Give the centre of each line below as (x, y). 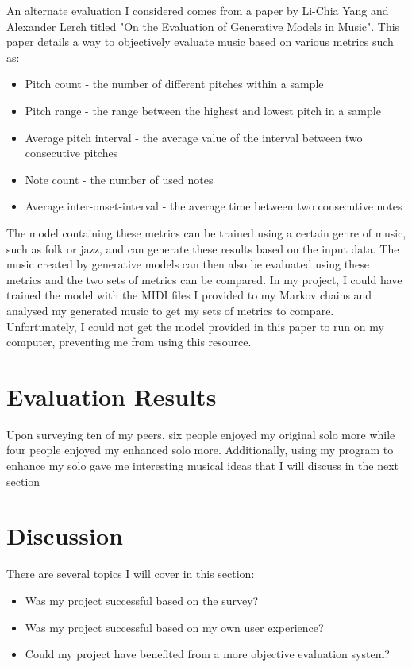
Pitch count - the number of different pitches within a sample (174, 84)
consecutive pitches (71, 153)
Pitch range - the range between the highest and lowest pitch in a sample (203, 110)
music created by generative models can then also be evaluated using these (188, 264)
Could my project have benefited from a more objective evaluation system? (207, 654)
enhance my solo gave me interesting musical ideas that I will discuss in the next (203, 465)
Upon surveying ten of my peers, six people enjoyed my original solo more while (201, 434)
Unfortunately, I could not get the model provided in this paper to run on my (195, 326)
